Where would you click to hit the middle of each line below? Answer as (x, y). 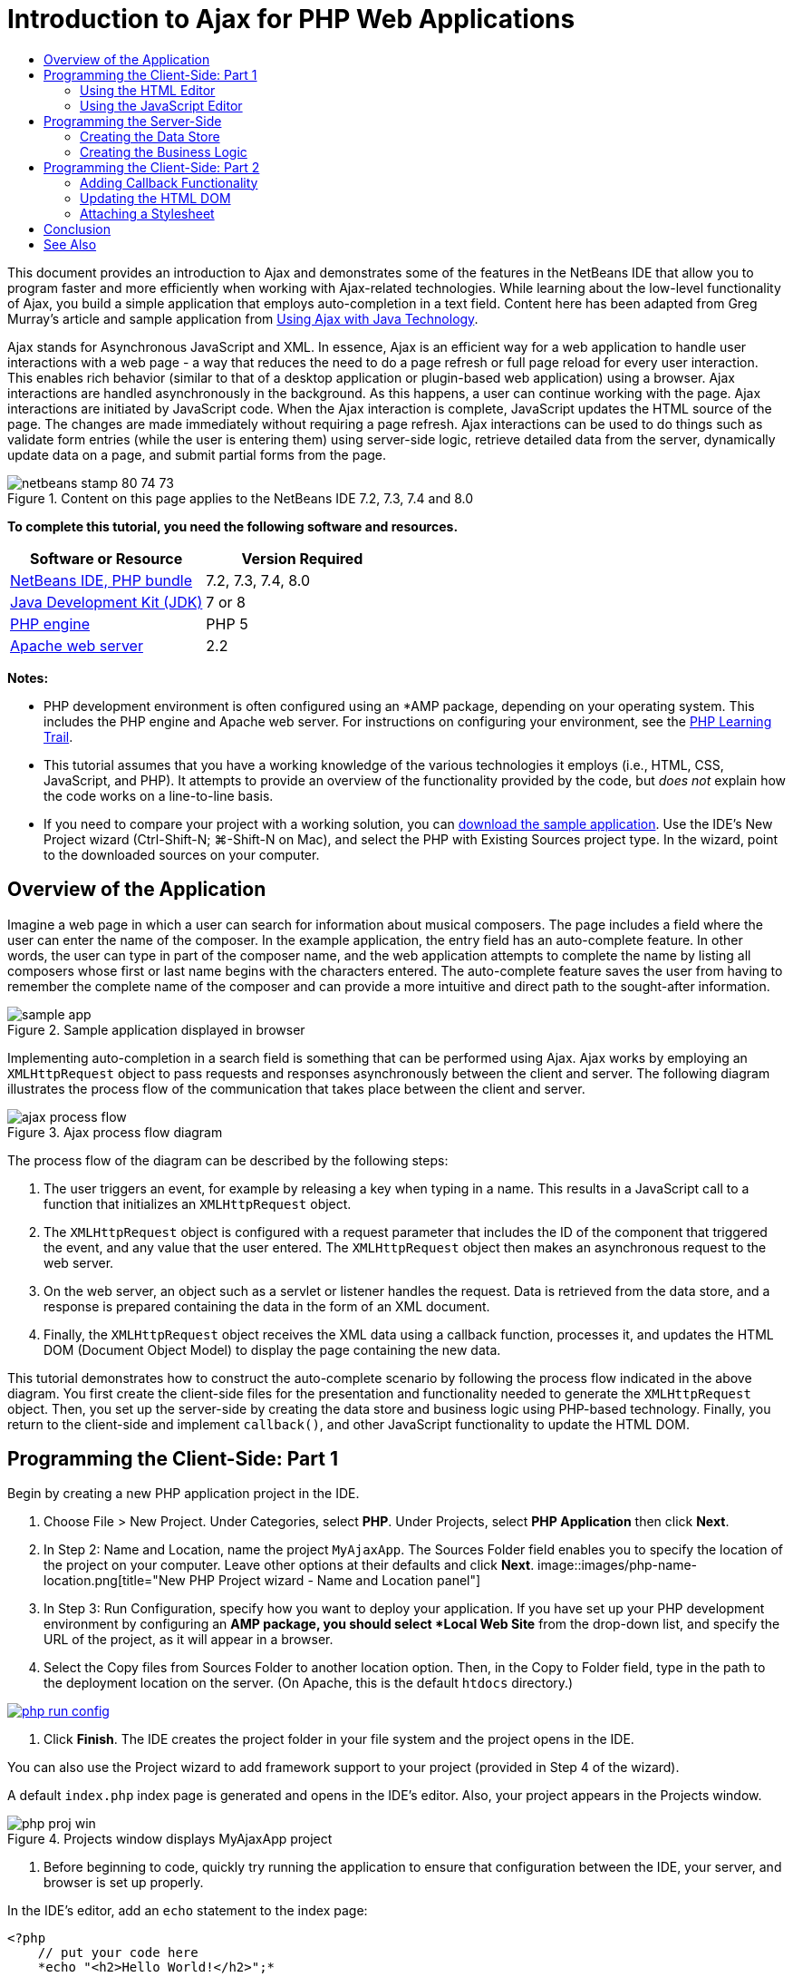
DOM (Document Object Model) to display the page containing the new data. (272, 1349)
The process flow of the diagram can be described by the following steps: (228, 1160)
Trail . (58, 736)
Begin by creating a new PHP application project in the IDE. (184, 1494)
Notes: (28, 677)
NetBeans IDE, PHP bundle (102, 580)
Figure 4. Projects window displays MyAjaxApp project (170, 1839)
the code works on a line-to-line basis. (159, 795)
